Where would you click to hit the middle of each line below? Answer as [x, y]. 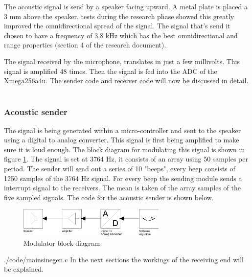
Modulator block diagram [62, 243]
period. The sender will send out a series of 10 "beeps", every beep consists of [120, 168]
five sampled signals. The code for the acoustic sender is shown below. [109, 197]
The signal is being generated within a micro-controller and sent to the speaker [123, 130]
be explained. [24, 269]
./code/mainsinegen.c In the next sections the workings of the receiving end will [124, 259]
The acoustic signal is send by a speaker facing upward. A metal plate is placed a [126, 6]
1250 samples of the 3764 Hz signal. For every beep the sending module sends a [123, 178]
